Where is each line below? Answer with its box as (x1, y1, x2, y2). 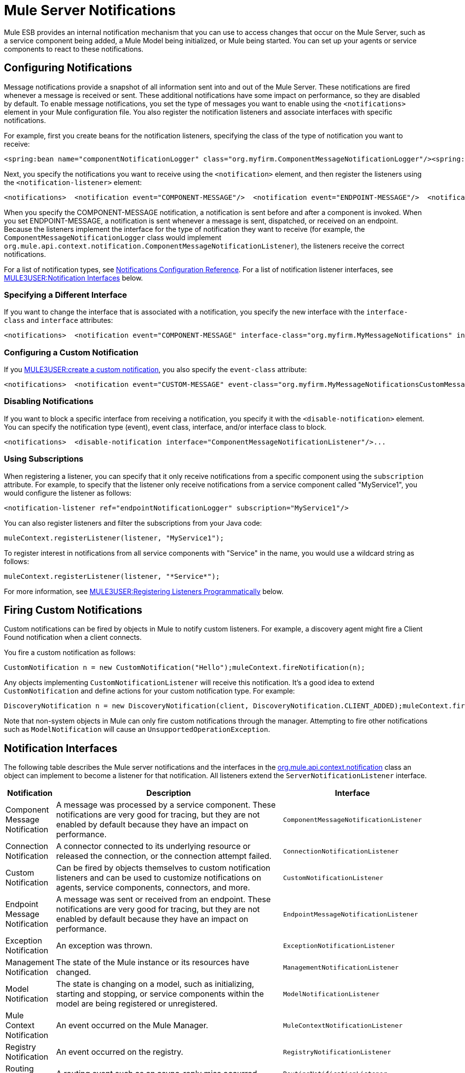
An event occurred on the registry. (56, 1047, 183, 1057)
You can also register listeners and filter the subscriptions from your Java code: (4, 518, 262, 527)
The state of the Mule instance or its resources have (56, 957, 249, 968)
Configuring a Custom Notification (4, 347, 138, 357)
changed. (56, 967, 91, 978)
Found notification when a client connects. (4, 633, 142, 642)
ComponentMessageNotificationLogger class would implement (4, 233, 222, 242)
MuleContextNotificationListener (283, 1021, 403, 1029)
